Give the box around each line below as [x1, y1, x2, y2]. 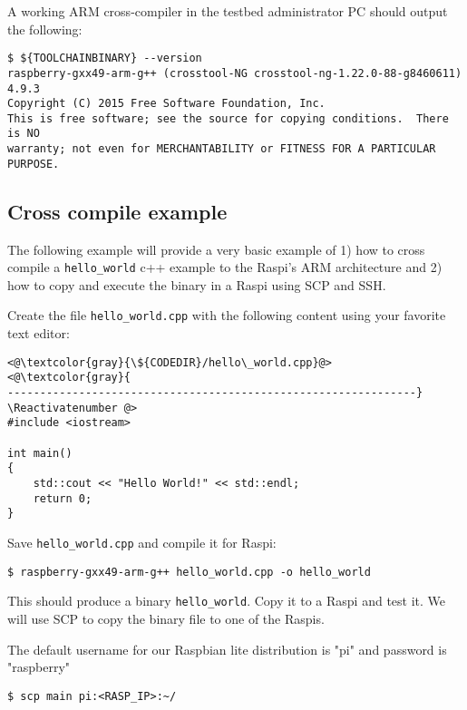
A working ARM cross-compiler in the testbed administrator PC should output [7, 2, 448, 20]
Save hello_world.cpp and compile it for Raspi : [7, 532, 277, 551]
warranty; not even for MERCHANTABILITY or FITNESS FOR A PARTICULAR [7, 142, 436, 156]
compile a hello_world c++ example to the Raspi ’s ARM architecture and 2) [7, 258, 443, 277]
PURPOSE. [7, 157, 60, 170]
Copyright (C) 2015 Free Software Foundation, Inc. [7, 97, 326, 111]
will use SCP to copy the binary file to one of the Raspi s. [7, 608, 325, 627]
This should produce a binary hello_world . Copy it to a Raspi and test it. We [7, 591, 446, 610]
